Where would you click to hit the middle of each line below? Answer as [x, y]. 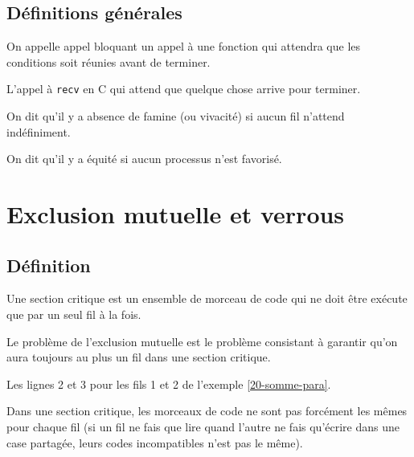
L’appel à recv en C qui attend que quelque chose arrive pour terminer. [184, 89]
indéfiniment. [39, 131]
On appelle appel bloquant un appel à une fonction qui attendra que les [184, 46]
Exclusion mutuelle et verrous [176, 214]
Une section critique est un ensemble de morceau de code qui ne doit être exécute [207, 298]
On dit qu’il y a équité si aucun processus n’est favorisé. [144, 159]
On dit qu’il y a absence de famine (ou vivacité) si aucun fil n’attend [176, 116]
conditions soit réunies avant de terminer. [109, 61]
